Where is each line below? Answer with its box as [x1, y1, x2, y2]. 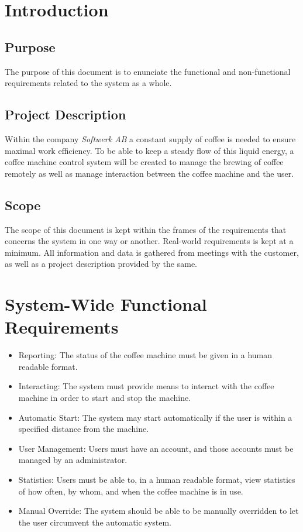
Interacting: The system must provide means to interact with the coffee [18, 380, 274, 392]
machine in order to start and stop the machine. [18, 392, 191, 404]
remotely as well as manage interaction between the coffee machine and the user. [5, 167, 294, 179]
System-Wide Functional [5, 292, 207, 316]
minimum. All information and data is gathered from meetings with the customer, [5, 246, 299, 258]
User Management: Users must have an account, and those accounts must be [18, 442, 294, 454]
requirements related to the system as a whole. [5, 77, 172, 89]
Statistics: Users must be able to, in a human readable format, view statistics [18, 473, 295, 485]
